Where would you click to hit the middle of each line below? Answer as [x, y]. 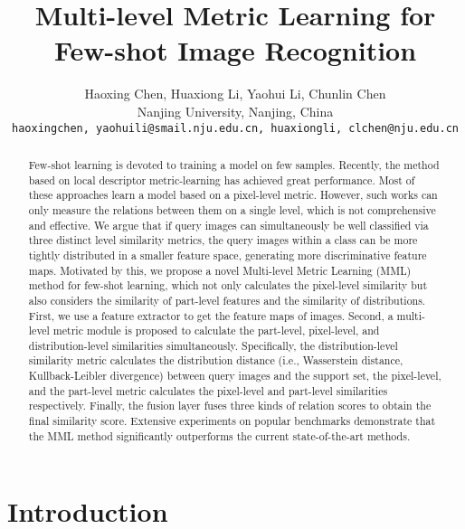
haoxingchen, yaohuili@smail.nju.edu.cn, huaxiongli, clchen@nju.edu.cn [235, 128]
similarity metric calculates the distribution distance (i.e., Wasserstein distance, [216, 360]
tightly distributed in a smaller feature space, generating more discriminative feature [228, 255]
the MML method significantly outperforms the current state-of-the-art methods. [219, 435]
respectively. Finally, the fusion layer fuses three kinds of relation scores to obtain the [230, 406]
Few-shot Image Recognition [235, 50]
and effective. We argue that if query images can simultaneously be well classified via [228, 225]
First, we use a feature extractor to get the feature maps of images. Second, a [211, 315]
